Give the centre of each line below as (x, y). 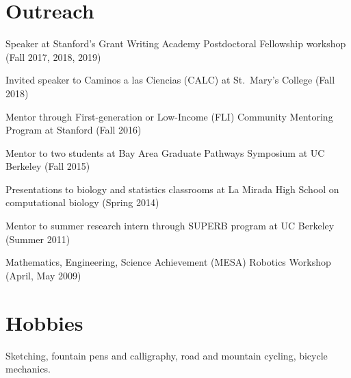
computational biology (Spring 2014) (82, 202)
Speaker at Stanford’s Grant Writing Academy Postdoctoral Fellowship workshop (176, 43)
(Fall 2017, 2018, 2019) (53, 56)
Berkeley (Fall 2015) (48, 166)
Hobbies (44, 322)
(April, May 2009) (43, 275)
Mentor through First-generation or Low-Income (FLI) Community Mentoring (169, 116)
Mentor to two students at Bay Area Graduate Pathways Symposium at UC (165, 152)
